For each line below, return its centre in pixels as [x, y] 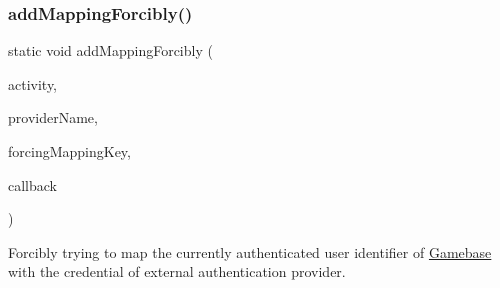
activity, [33, 83]
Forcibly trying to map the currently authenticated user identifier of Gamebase [250, 251]
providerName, [53, 117]
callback [32, 184]
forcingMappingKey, [69, 151]
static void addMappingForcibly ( [110, 50]
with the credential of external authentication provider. [177, 271]
